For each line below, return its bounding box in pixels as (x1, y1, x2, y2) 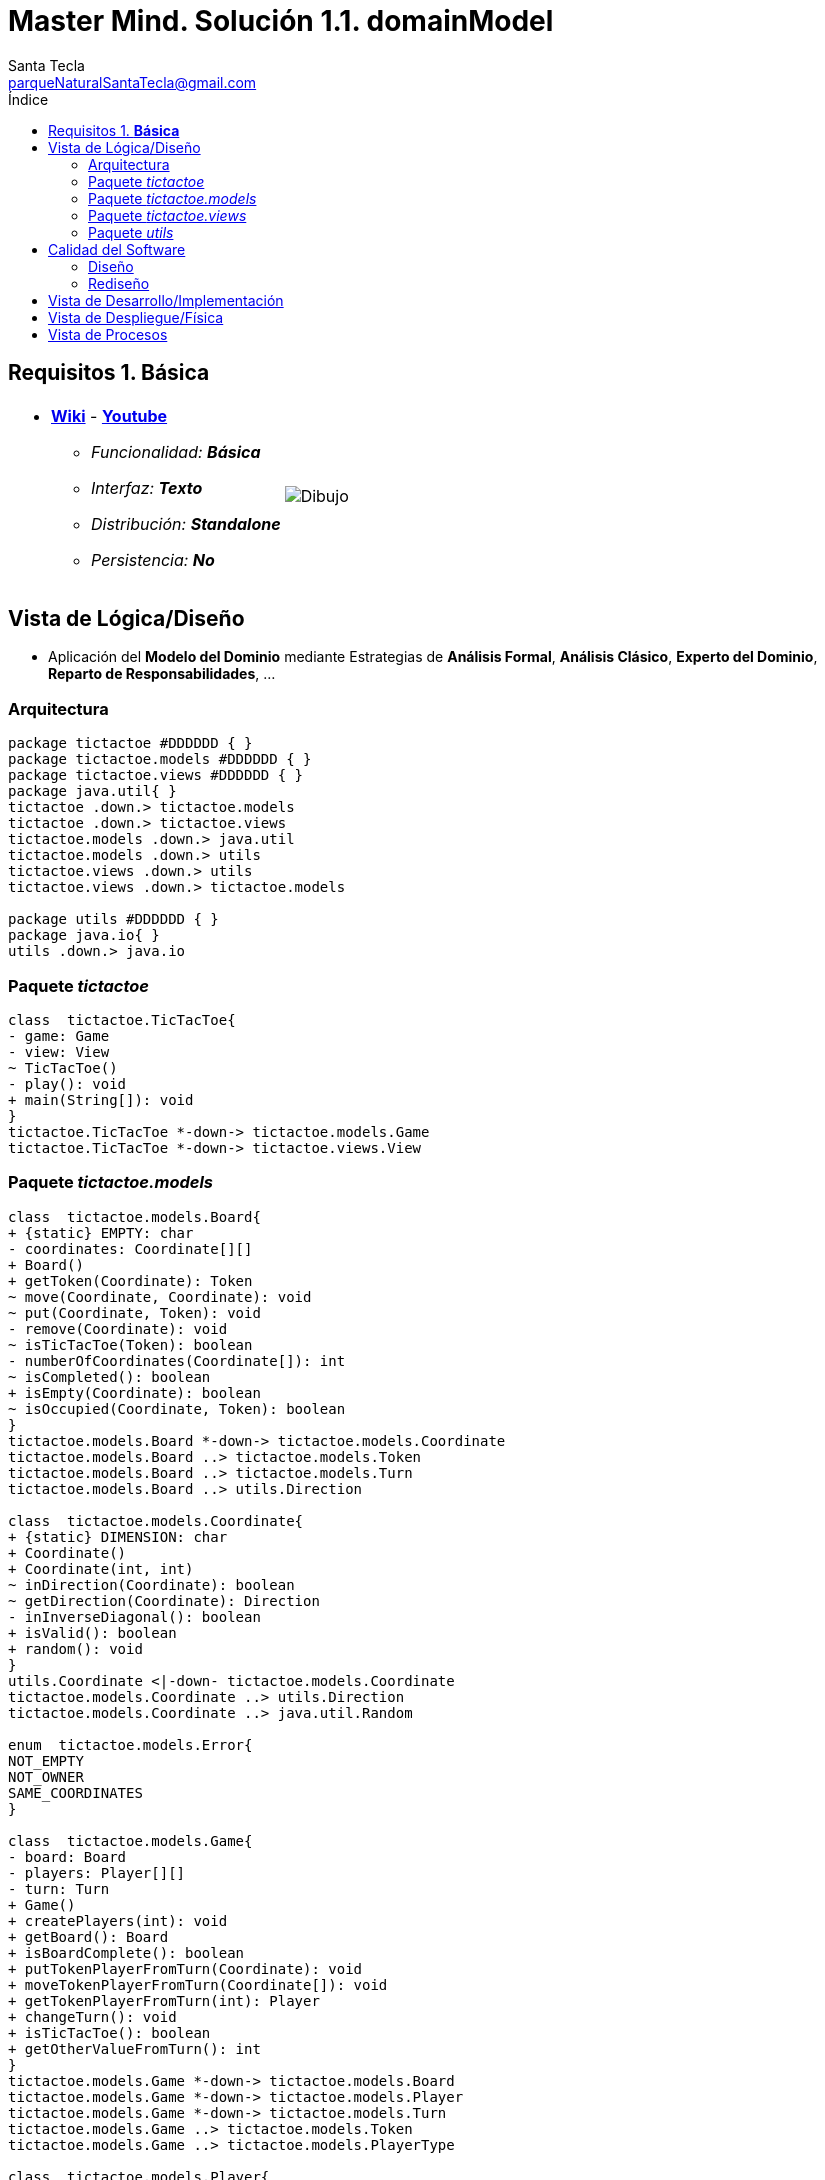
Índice (8, 90, 49, 108)
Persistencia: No (91, 549, 215, 570)
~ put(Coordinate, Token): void (8, 1304, 261, 1321)
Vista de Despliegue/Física (48, 308, 224, 326)
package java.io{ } (8, 927, 160, 944)
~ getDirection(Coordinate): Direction (8, 1592, 320, 1609)
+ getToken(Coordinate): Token (8, 1272, 253, 1289)
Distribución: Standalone (91, 513, 281, 534)
